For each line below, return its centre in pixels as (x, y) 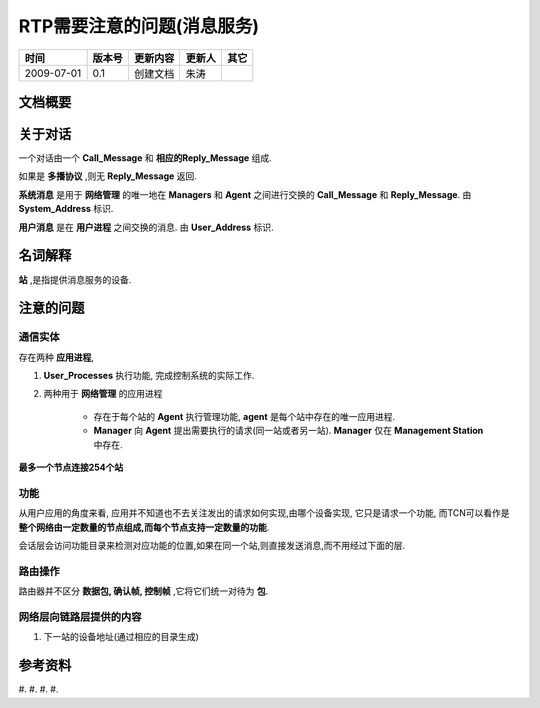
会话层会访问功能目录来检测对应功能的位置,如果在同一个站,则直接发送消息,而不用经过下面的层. (212, 545)
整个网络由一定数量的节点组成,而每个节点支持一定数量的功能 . (144, 527)
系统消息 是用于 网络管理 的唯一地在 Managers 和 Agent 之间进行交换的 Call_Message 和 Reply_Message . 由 (245, 194)
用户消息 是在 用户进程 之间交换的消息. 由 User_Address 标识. (146, 227)
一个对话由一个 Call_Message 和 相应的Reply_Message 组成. (145, 158)
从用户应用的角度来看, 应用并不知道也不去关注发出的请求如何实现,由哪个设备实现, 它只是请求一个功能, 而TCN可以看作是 (264, 513)
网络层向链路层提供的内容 (80, 617)
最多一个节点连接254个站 (71, 467)
